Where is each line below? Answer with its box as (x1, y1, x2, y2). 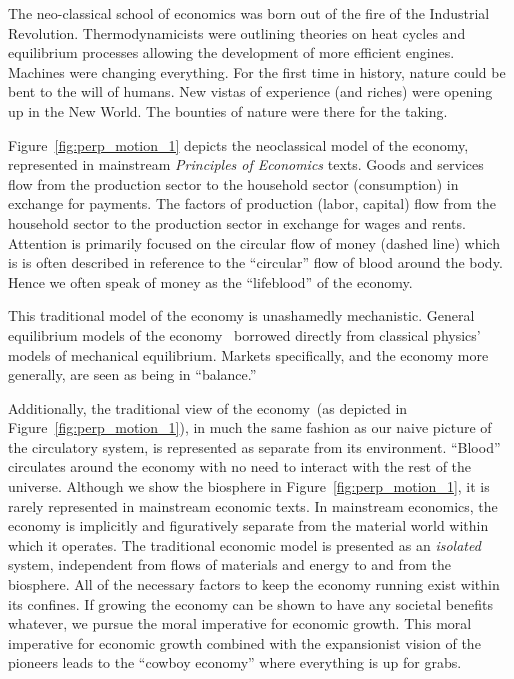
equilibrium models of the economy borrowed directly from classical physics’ (8, 324, 481, 345)
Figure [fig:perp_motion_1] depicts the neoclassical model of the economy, (8, 134, 469, 155)
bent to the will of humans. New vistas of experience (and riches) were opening (8, 81, 493, 102)
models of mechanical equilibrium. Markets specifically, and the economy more (8, 344, 489, 365)
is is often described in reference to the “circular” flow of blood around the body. (8, 252, 503, 273)
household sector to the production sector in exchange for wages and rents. (8, 212, 466, 233)
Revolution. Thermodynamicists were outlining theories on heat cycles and (8, 22, 466, 43)
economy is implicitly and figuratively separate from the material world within (8, 515, 489, 536)
